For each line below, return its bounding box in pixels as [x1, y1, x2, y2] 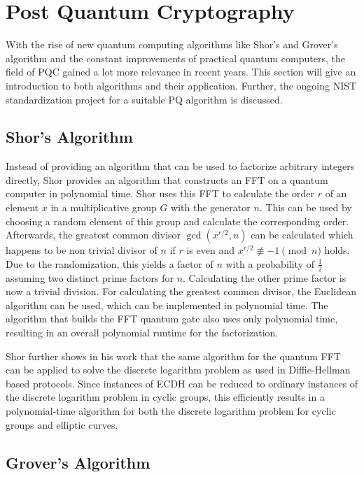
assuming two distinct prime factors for [6, 270, 174, 285]
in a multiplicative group [50, 200, 157, 215]
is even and [186, 243, 234, 257]
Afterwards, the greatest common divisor [6, 227, 181, 242]
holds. [324, 243, 350, 257]
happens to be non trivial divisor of [6, 243, 157, 257]
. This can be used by [259, 200, 352, 215]
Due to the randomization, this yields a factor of [6, 256, 213, 271]
